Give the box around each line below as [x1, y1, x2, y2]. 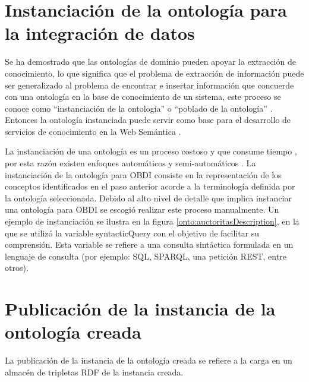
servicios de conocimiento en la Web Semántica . [5, 125, 181, 137]
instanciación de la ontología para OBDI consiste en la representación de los [5, 168, 282, 181]
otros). [5, 261, 29, 274]
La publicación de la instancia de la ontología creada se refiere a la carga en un [5, 354, 292, 367]
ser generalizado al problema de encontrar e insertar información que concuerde [5, 78, 294, 91]
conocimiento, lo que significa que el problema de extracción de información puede [5, 67, 304, 79]
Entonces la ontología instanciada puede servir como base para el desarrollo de [5, 113, 291, 126]
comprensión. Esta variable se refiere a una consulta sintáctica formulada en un [5, 238, 294, 251]
